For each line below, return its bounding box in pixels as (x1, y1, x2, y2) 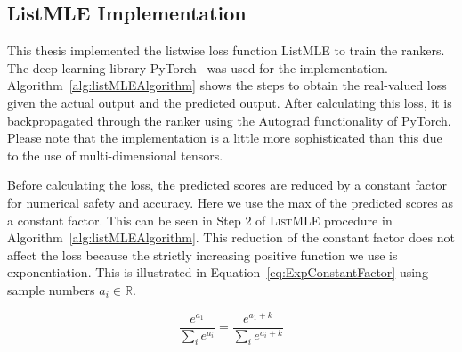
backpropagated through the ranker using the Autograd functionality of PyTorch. (7, 111, 451, 129)
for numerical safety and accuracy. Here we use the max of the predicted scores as (7, 192, 454, 211)
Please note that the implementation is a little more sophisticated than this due (7, 128, 442, 147)
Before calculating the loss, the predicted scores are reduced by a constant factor (7, 176, 447, 194)
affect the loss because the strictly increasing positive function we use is (7, 245, 398, 264)
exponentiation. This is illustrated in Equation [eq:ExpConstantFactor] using (7, 263, 428, 282)
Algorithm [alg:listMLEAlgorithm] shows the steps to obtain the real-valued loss (7, 76, 447, 94)
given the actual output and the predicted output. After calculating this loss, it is (7, 93, 452, 111)
